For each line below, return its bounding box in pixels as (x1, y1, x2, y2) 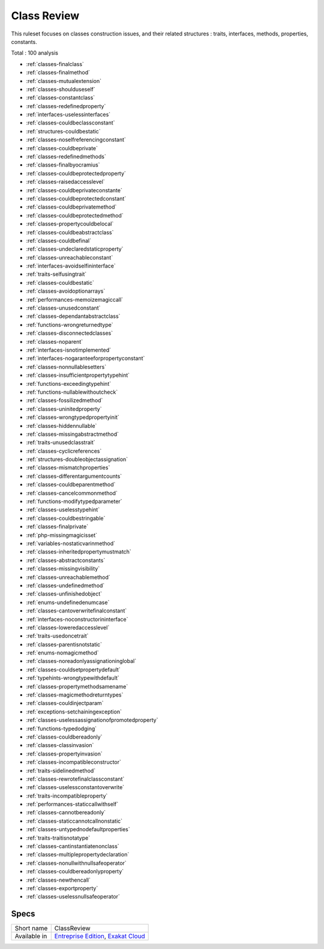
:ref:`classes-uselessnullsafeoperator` (26, 893, 120, 900)
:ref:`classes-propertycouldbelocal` (26, 220, 114, 228)
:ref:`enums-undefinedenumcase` (26, 599, 110, 606)
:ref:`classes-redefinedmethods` (26, 153, 106, 160)
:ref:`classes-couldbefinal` (26, 237, 91, 244)
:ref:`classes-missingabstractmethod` (26, 430, 119, 438)
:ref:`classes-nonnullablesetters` (26, 363, 107, 370)
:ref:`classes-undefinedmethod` (26, 582, 105, 589)
